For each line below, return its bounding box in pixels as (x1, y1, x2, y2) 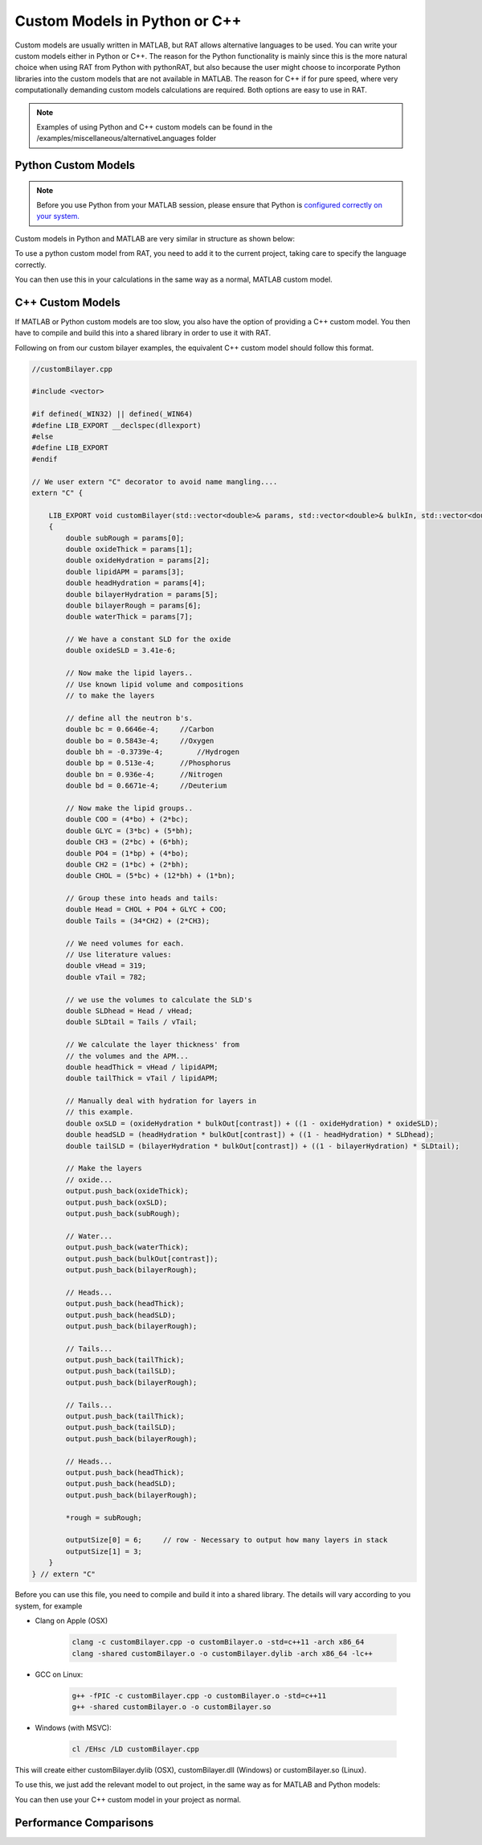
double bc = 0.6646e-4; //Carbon (65, 725, 214, 734)
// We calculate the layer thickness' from (65, 1040, 240, 1049)
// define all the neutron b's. (65, 713, 193, 723)
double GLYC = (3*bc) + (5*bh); (65, 826, 193, 835)
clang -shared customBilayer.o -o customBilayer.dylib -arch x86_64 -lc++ (71, 1649, 374, 1658)
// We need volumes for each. (65, 938, 185, 948)
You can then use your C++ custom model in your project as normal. (14, 1794, 241, 1804)
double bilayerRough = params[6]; (65, 600, 202, 610)
